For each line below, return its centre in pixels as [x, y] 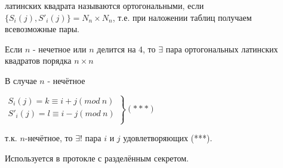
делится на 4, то [126, 49]
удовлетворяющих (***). [168, 138]
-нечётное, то [49, 138]
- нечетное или [59, 49]
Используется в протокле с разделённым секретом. [97, 158]
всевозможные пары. [42, 29]
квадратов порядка [38, 60]
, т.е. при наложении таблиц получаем [182, 17]
